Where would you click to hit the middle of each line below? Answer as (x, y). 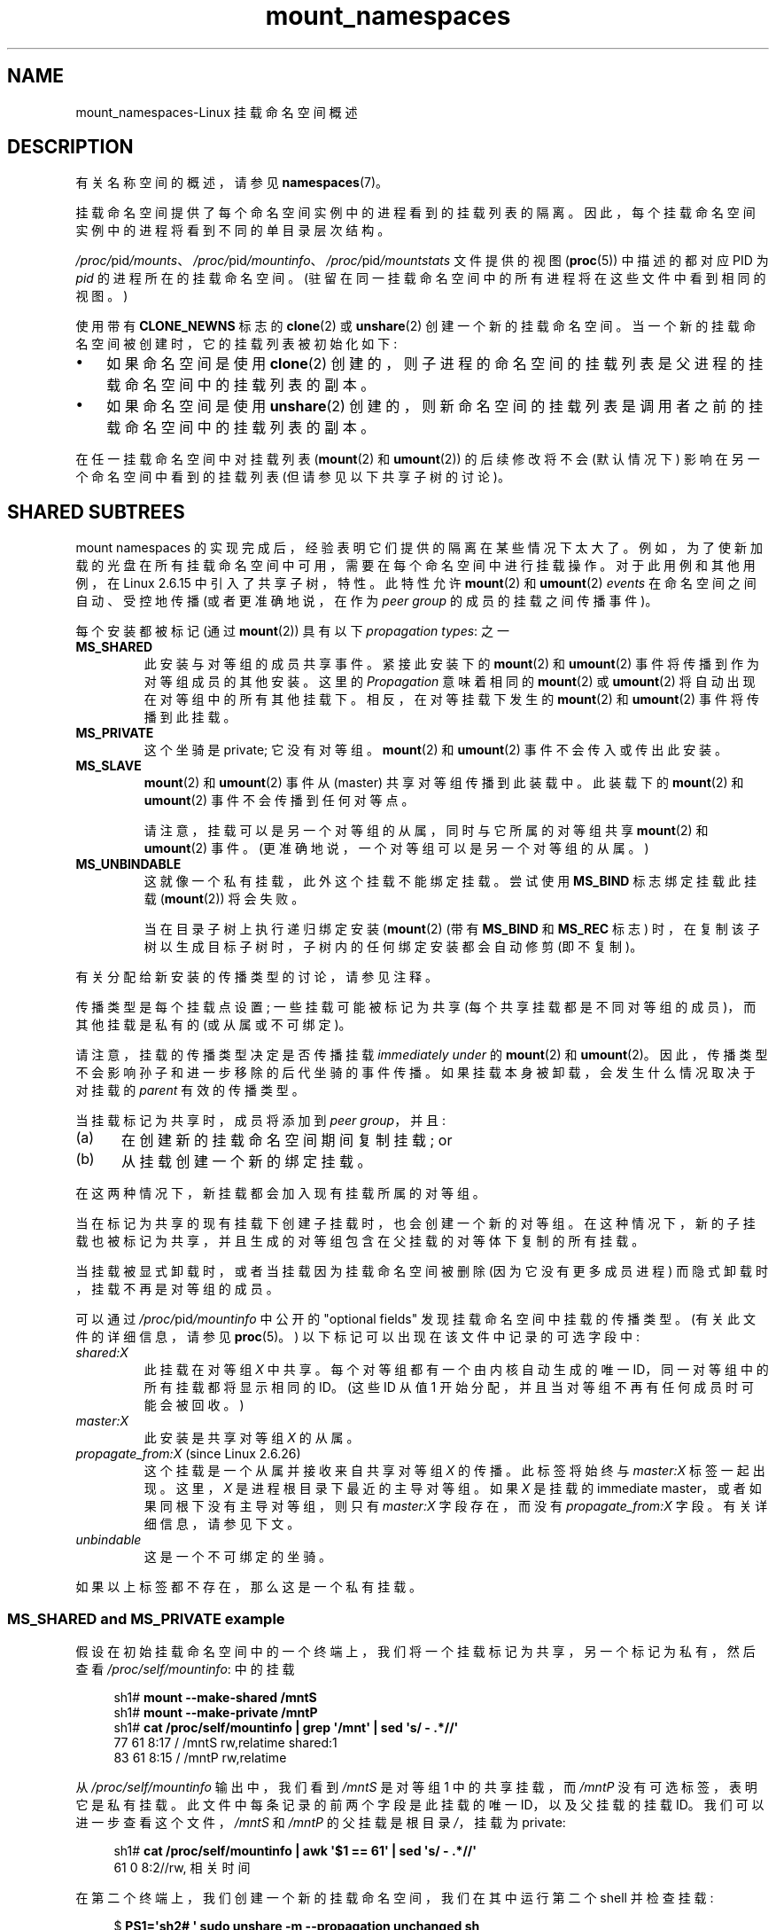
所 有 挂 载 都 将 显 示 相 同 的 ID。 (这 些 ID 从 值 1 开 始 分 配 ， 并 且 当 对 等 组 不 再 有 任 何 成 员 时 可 (449, 1387)
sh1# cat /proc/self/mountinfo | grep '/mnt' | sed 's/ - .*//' (286, 1728)
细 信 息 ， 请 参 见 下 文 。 (222, 1524)
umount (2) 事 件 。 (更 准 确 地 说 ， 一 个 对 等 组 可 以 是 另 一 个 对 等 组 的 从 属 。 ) (396, 848)
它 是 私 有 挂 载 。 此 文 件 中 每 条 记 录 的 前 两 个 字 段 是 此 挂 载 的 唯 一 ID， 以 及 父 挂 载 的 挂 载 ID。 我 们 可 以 (420, 1805)
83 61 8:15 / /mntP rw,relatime (200, 1758)
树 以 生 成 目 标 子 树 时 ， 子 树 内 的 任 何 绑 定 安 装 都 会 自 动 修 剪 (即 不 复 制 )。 (393, 947)
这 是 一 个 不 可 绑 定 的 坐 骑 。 (238, 1557)
